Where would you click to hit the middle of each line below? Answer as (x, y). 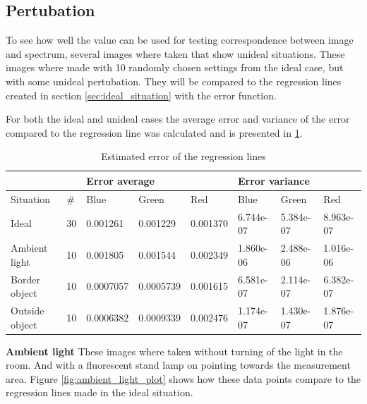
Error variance (274, 180)
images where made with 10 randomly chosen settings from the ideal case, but (175, 67)
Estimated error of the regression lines (183, 156)
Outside (28, 310)
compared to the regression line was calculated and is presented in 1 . (154, 132)
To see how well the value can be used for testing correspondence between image (180, 40)
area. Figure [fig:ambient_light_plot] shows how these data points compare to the (183, 378)
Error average (120, 180)
